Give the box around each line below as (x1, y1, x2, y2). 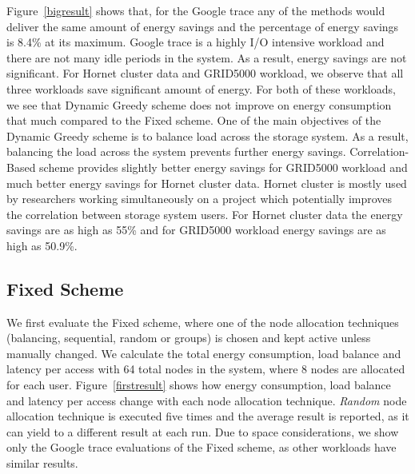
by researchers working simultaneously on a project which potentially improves (6, 190, 393, 207)
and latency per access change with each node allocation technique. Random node (6, 392, 407, 408)
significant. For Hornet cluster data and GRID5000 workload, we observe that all (6, 65, 404, 82)
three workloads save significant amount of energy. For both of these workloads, (6, 80, 396, 97)
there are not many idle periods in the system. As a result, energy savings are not (6, 49, 407, 66)
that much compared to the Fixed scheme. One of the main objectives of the (6, 112, 381, 129)
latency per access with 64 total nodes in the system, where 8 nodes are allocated (6, 360, 405, 377)
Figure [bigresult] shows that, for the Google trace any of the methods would (6, 2, 385, 18)
